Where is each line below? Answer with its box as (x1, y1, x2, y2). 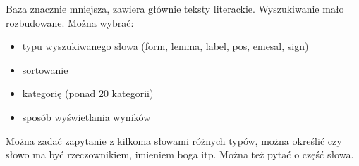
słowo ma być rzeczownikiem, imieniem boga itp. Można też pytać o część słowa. (6, 147, 354, 162)
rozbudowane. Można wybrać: (6, 15, 134, 30)
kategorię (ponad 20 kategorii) (22, 86, 154, 101)
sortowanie (22, 62, 68, 77)
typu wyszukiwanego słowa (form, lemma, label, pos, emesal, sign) (22, 39, 309, 53)
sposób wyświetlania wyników (22, 109, 151, 124)
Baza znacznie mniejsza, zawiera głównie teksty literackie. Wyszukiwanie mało (6, 1, 344, 15)
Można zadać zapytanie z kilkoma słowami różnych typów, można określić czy (6, 133, 342, 148)
